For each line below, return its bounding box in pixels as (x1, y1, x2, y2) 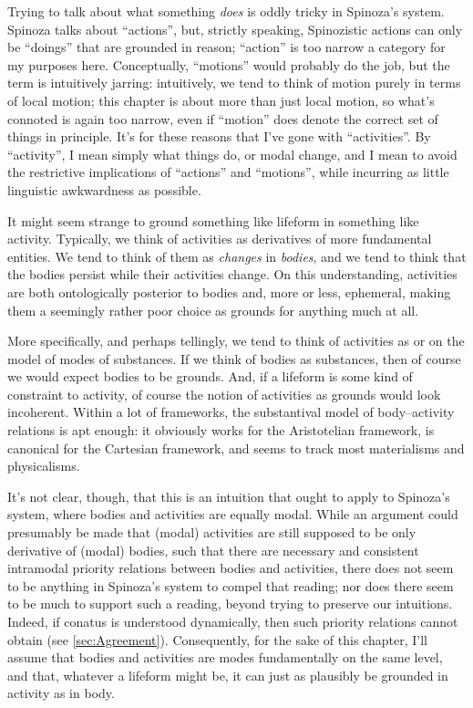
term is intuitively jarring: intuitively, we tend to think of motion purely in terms (7, 73, 461, 92)
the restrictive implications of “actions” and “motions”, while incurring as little (7, 162, 449, 182)
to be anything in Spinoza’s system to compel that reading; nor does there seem (7, 576, 454, 595)
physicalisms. (7, 456, 80, 475)
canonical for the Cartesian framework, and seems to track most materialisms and (7, 438, 465, 457)
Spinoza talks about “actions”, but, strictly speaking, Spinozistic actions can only (7, 19, 463, 38)
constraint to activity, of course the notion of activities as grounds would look (7, 384, 441, 403)
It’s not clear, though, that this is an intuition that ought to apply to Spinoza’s (7, 486, 450, 505)
